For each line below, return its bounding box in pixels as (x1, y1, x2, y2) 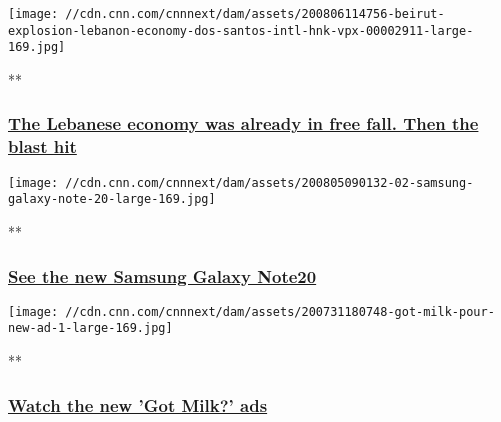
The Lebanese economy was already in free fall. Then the (8, 111, 479, 136)
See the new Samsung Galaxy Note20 (8, 263, 317, 288)
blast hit (8, 134, 77, 159)
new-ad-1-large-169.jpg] (8, 321, 173, 336)
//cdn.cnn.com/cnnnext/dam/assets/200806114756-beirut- (65, 7, 445, 21)
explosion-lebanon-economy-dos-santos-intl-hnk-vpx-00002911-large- (8, 23, 474, 38)
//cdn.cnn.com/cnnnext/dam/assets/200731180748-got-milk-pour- (65, 304, 495, 319)
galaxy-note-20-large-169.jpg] (8, 192, 216, 207)
